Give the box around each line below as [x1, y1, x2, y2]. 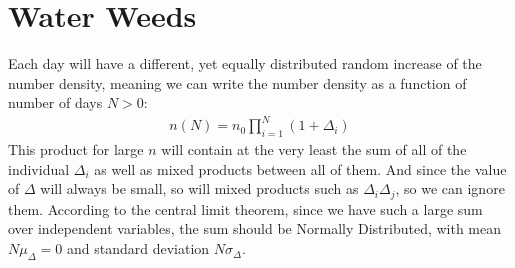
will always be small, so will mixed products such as [40, 178, 359, 199]
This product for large [8, 139, 144, 160]
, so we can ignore [395, 178, 505, 199]
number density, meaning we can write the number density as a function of [8, 72, 467, 93]
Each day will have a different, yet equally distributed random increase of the [8, 53, 482, 74]
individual [8, 158, 70, 179]
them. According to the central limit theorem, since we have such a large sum [8, 198, 483, 219]
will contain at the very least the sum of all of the [161, 139, 467, 160]
